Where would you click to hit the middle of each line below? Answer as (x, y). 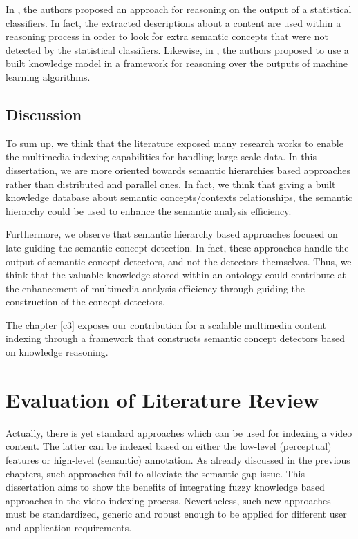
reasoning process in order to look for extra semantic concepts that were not (167, 36)
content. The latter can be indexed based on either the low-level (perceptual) (169, 446)
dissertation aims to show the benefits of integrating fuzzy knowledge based (165, 487)
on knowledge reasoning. (57, 352)
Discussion (44, 114)
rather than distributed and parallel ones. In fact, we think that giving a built (171, 183)
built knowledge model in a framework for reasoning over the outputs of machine (177, 63)
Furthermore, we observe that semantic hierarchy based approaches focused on (172, 234)
